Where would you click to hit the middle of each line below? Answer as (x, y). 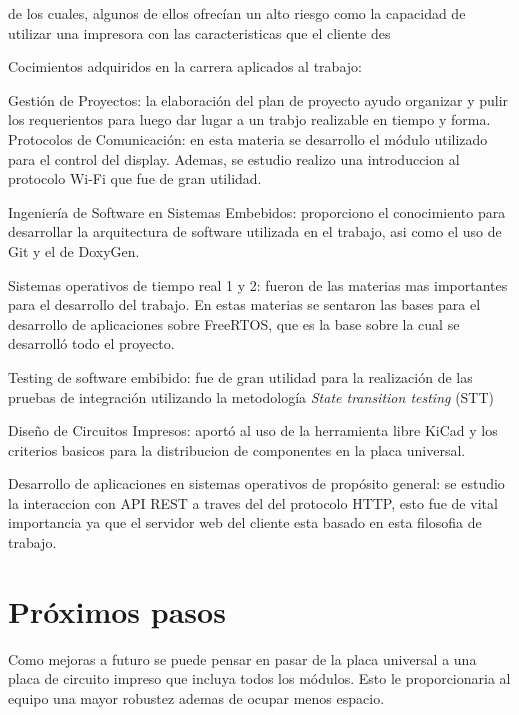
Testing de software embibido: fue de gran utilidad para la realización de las (240, 376)
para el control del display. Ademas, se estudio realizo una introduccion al (234, 158)
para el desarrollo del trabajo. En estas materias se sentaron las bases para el (244, 304)
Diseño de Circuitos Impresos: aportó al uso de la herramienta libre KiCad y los (253, 430)
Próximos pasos (117, 610)
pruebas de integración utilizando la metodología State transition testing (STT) (251, 396)
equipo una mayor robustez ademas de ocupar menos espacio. (196, 697)
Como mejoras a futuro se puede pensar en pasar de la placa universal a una (242, 658)
